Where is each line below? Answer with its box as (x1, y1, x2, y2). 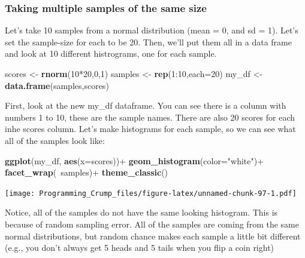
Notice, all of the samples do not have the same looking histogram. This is (5, 206, 278, 219)
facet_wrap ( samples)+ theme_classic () (5, 166, 168, 179)
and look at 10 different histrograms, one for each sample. (5, 47, 217, 60)
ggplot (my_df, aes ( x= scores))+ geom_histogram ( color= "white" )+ (5, 154, 264, 167)
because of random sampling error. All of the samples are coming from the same (5, 218, 299, 230)
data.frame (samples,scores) (5, 79, 109, 91)
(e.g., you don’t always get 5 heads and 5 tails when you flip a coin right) (5, 241, 274, 254)
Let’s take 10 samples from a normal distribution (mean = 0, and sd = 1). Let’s (5, 24, 298, 36)
